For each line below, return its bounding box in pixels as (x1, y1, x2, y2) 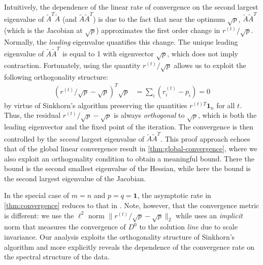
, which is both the (198, 110, 257, 120)
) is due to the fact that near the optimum (93, 13, 225, 24)
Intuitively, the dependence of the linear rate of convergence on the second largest (4, 2, 258, 12)
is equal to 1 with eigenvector (62, 48, 154, 59)
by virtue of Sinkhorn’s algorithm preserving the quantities (4, 100, 187, 110)
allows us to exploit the (174, 59, 246, 70)
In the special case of (4, 190, 70, 201)
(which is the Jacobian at (4, 25, 83, 36)
